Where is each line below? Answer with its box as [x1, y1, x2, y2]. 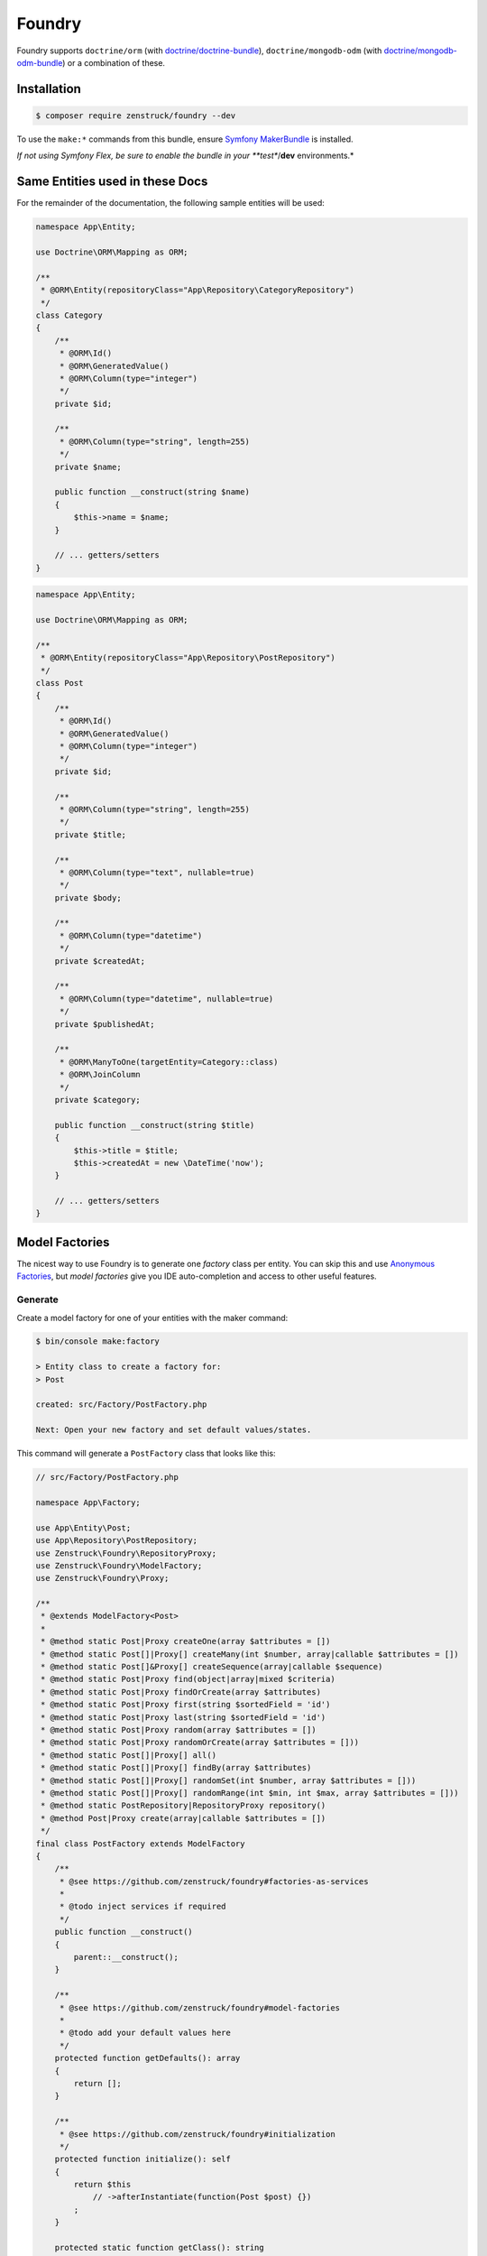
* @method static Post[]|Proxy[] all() [41, 1750, 216, 1760]
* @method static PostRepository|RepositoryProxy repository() [41, 1800, 326, 1811]
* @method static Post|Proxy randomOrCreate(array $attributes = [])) [41, 1737, 360, 1748]
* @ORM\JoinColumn [59, 1069, 142, 1080]
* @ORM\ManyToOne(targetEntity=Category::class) [59, 1057, 279, 1067]
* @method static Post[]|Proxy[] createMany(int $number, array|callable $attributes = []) [41, 1649, 459, 1660]
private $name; [54, 461, 122, 472]
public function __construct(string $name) [54, 487, 250, 497]
